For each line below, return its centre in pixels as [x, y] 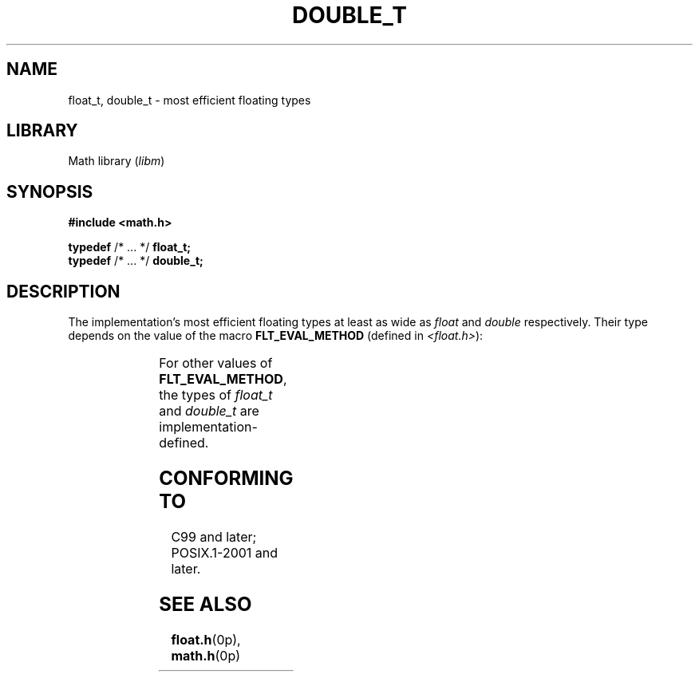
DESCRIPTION [63, 291]
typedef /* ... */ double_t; [136, 261]
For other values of [216, 363]
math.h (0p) [206, 655]
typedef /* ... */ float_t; [130, 247]
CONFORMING [226, 479]
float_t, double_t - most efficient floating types [190, 100]
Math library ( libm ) [116, 161]
